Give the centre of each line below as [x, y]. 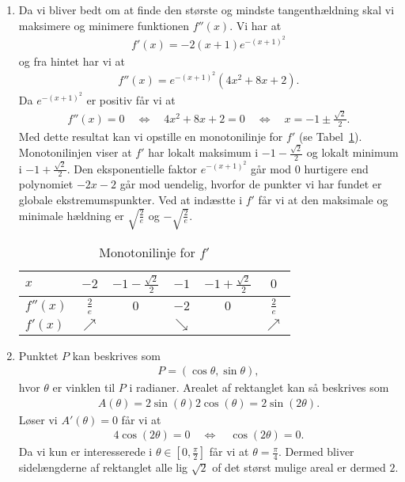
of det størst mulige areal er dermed [299, 467]
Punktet [38, 355]
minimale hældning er [71, 215]
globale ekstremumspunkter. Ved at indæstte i [131, 199]
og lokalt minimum [352, 152]
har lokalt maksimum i [203, 152]
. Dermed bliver [316, 452]
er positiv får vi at [131, 99]
